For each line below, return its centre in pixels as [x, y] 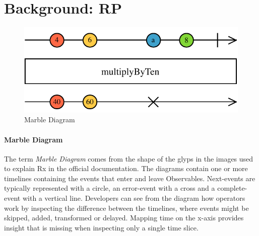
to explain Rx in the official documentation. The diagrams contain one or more [126, 168]
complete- [232, 188]
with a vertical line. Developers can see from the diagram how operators [134, 198]
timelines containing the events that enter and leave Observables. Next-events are [130, 178]
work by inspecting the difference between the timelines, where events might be [126, 208]
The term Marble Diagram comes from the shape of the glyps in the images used [129, 158]
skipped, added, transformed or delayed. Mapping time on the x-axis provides [124, 218]
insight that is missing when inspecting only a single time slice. [101, 227]
